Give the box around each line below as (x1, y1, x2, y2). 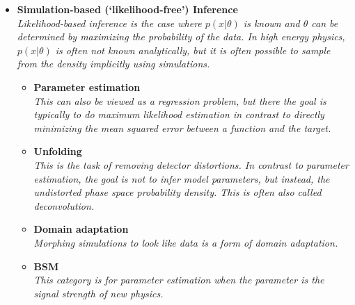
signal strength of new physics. (33, 286, 164, 300)
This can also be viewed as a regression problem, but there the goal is (33, 93, 326, 108)
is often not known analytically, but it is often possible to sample (55, 42, 331, 57)
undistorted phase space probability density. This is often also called (33, 185, 322, 199)
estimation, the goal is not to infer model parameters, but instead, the (33, 171, 330, 186)
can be (311, 15, 338, 30)
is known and (243, 15, 300, 30)
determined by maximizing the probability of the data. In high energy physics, (17, 29, 345, 44)
